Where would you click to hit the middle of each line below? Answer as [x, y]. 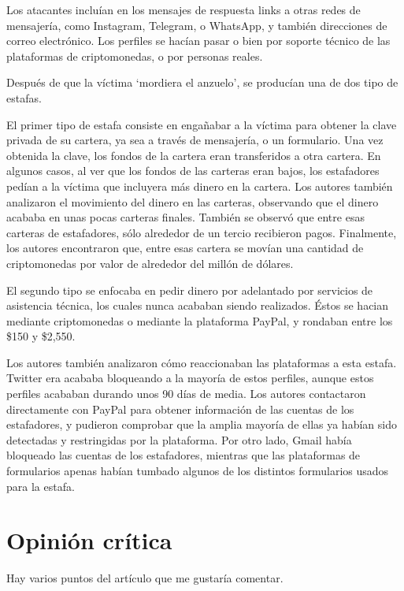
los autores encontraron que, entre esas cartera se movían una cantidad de [185, 248]
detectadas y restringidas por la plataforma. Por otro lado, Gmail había [179, 439]
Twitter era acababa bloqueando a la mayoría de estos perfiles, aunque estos [190, 378]
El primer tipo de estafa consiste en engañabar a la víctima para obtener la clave [202, 124]
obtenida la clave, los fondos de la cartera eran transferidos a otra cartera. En [194, 155]
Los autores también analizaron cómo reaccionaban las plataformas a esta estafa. [202, 362]
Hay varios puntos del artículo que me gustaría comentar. [145, 578]
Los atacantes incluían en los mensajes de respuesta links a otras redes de [183, 9]
